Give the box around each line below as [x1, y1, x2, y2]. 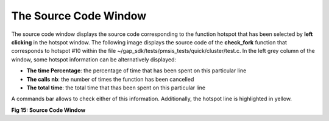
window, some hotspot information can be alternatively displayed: [11, 55, 177, 63]
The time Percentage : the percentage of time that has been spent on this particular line [26, 67, 247, 74]
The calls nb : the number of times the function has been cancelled [26, 75, 194, 83]
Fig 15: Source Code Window [11, 106, 86, 114]
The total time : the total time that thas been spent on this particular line [26, 84, 206, 91]
